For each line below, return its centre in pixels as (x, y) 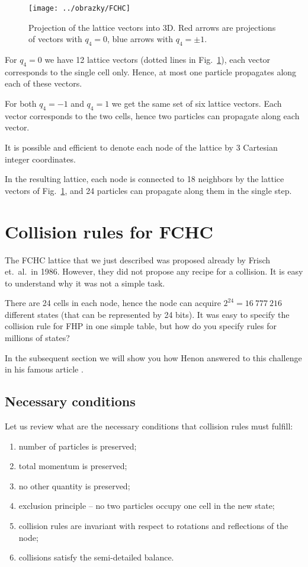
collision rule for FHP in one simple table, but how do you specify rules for (141, 326)
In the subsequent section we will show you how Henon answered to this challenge (153, 357)
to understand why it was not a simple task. (85, 283)
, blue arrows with (140, 39)
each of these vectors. (44, 83)
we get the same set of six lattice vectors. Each (197, 103)
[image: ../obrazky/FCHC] (79, 8)
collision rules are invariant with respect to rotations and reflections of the (153, 526)
